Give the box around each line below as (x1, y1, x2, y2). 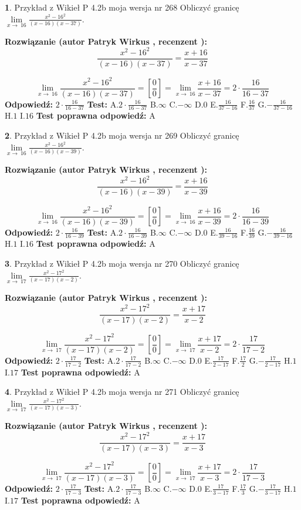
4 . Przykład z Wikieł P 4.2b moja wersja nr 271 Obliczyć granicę (5, 385, 239, 398)
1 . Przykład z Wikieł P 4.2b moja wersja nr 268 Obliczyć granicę (5, 1, 239, 13)
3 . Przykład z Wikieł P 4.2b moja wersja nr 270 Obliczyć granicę (5, 257, 239, 270)
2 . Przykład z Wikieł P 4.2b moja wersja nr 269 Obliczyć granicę (5, 129, 239, 142)
